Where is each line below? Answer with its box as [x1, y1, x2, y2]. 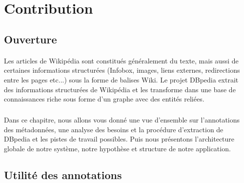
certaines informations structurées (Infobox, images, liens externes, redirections [4, 65, 240, 75]
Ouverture [4, 31, 57, 46]
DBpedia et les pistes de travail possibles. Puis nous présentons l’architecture [4, 134, 235, 144]
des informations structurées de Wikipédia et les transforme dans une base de [4, 84, 236, 94]
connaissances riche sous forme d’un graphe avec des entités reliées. [4, 94, 204, 104]
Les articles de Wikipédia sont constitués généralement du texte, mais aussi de [4, 55, 239, 65]
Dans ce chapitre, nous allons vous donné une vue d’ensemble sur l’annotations [4, 115, 240, 125]
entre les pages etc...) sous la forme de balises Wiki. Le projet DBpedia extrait [4, 74, 239, 84]
